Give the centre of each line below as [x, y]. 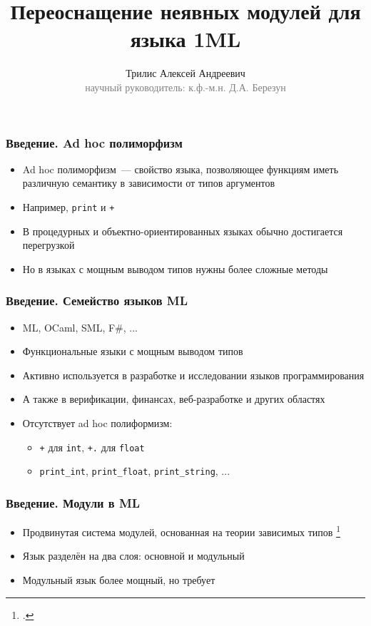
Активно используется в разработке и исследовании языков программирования [193, 375]
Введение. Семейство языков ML [97, 301]
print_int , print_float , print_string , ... [135, 471]
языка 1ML [185, 39]
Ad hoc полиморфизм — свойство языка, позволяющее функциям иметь [181, 169]
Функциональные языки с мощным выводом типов [133, 351]
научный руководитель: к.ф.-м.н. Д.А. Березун [185, 87]
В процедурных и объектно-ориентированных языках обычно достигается [183, 231]
